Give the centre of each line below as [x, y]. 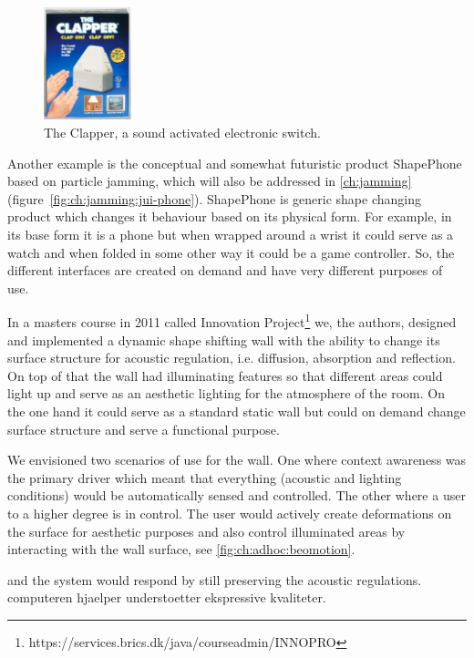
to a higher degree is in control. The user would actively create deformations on [230, 513]
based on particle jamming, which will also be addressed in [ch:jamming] [210, 181]
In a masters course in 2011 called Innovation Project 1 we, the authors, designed [232, 320]
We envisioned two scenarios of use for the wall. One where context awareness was [237, 460]
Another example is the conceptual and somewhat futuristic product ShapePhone [235, 163]
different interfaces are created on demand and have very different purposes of [225, 270]
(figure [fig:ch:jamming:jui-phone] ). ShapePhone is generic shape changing [214, 198]
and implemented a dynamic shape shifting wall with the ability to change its [224, 339]
